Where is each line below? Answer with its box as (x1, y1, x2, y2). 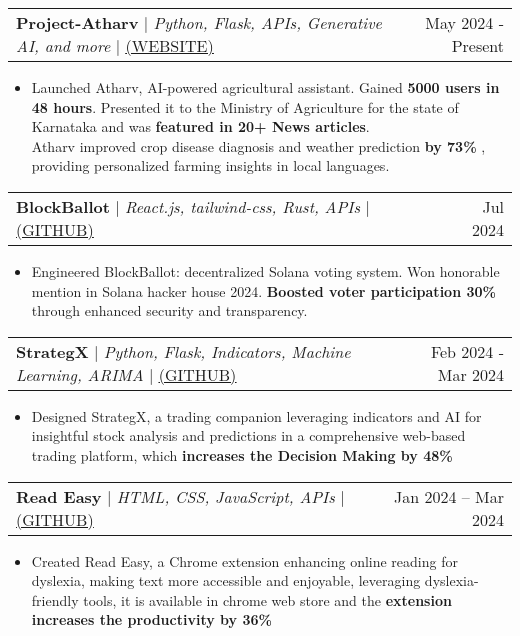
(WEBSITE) (125, 34, 214, 57)
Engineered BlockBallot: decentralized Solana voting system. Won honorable (31, 260, 500, 281)
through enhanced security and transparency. (31, 300, 308, 321)
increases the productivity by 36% (31, 609, 272, 630)
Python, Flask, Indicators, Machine (103, 339, 351, 363)
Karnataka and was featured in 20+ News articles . (31, 116, 370, 137)
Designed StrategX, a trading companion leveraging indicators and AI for (31, 405, 482, 426)
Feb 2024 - (430, 339, 504, 363)
